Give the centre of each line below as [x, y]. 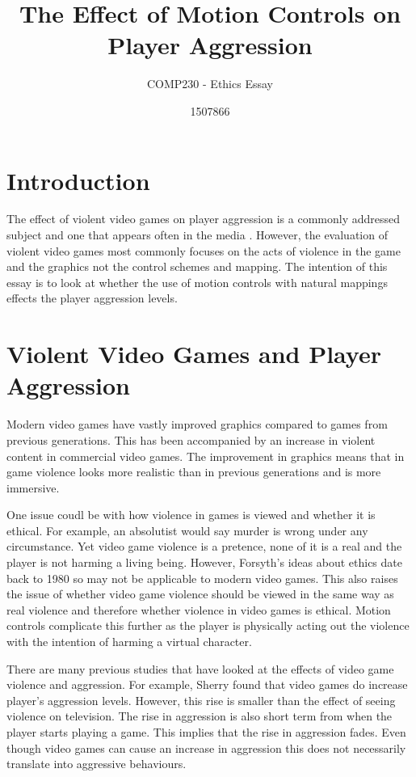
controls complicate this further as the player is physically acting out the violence [208, 625]
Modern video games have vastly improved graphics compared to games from [197, 424]
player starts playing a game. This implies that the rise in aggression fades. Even [206, 732]
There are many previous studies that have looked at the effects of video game [200, 668]
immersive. [33, 487]
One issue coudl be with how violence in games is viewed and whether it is [191, 515]
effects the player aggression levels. [92, 298]
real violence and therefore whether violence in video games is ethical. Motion [199, 609]
